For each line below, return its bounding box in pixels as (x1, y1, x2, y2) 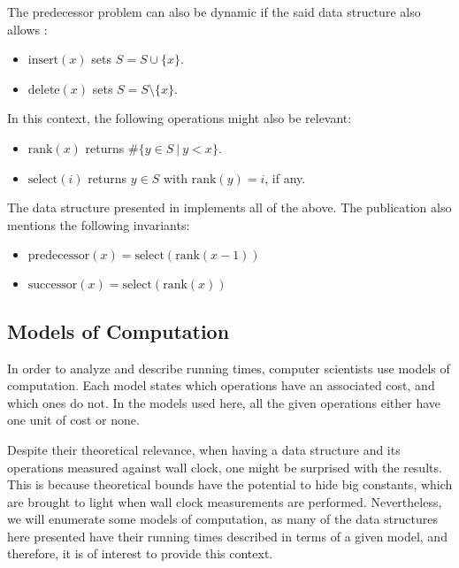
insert (27, 54, 59, 67)
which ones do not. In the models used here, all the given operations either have (7, 393, 441, 411)
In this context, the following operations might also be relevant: (7, 109, 352, 127)
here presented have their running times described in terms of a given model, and (7, 526, 448, 545)
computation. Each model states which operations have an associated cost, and (7, 376, 435, 395)
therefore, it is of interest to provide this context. (7, 544, 273, 563)
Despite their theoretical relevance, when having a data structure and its (7, 440, 401, 458)
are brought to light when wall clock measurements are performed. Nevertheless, (7, 492, 442, 510)
